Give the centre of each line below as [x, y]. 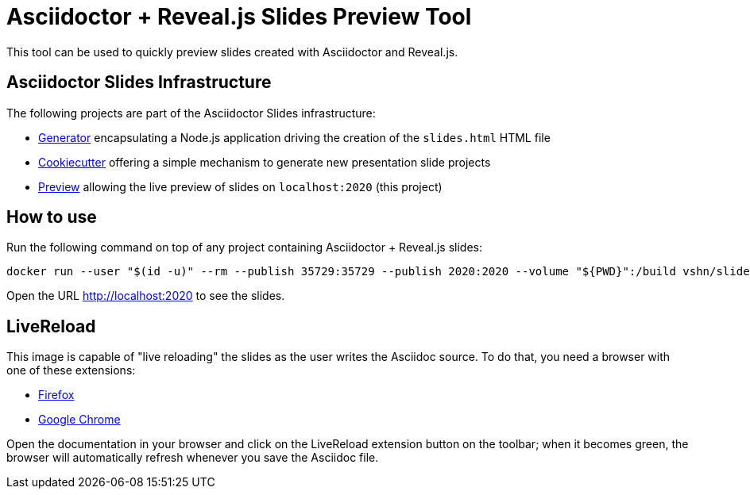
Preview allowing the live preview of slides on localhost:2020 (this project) [240, 186]
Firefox [56, 395]
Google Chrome [79, 420]
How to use [52, 217]
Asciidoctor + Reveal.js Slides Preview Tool [239, 17]
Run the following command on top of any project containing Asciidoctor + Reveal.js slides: [244, 247]
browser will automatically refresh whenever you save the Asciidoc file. [193, 458]
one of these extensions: [71, 370]
